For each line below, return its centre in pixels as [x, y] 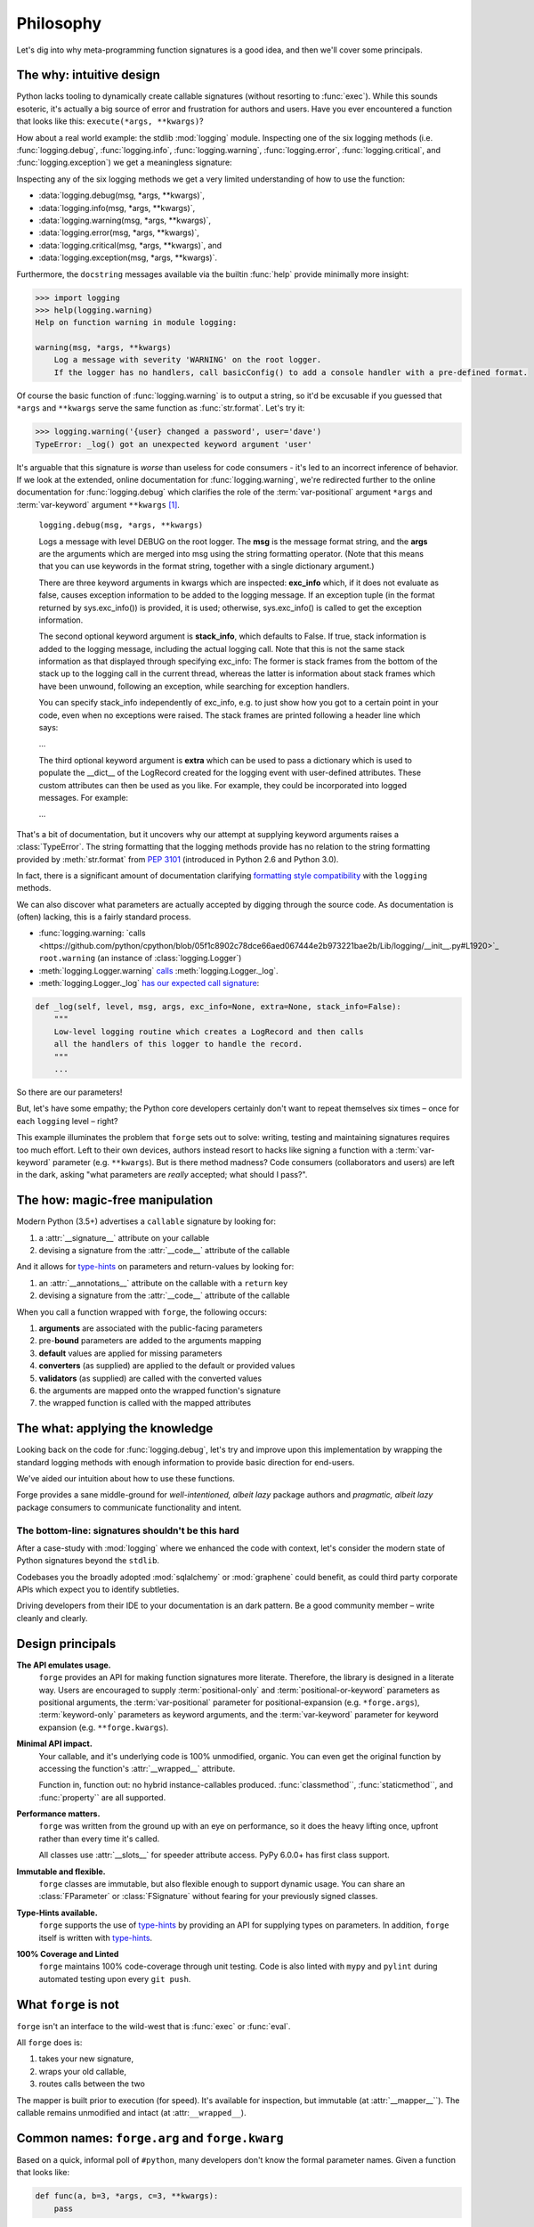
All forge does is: [49, 2043]
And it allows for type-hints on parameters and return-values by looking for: [155, 1267]
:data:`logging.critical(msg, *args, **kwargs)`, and [130, 245]
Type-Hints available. [57, 1913]
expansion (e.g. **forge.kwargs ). [104, 1727]
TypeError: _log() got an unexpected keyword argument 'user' [174, 444]
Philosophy [59, 23]
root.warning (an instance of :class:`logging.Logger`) [140, 959]
